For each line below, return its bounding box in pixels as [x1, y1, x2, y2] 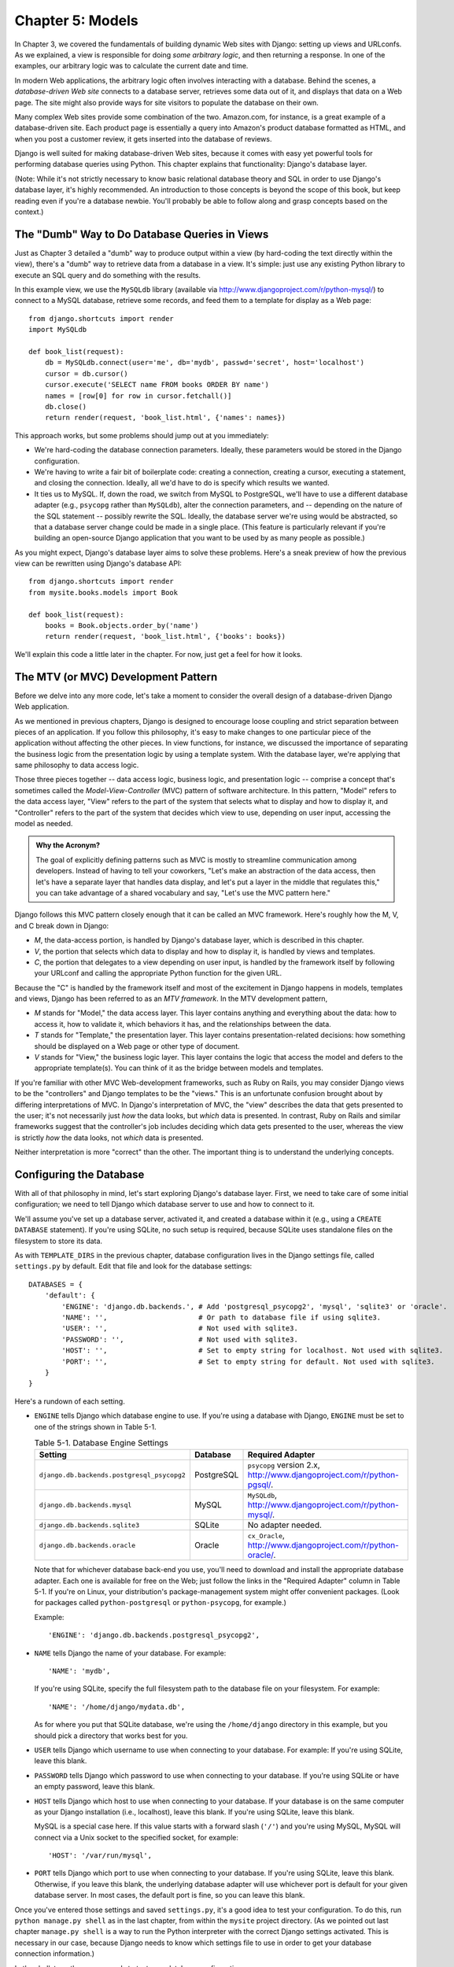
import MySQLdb [28, 325, 87, 334]
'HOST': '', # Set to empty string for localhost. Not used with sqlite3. [61, 1346, 444, 1355]
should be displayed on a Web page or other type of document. [34, 1041, 240, 1050]
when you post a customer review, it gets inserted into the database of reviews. [14, 134, 272, 143]
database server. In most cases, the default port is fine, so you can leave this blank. [34, 1891, 305, 1900]
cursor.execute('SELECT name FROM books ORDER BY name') [44, 380, 269, 389]
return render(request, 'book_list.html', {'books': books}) [44, 632, 286, 641]
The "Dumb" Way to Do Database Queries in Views [14, 227, 269, 241]
